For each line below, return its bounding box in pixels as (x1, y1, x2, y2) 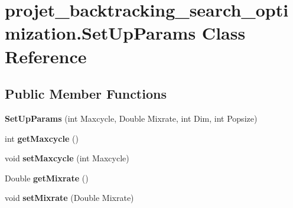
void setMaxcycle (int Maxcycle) (5, 152, 129, 164)
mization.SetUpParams (5, 21, 196, 45)
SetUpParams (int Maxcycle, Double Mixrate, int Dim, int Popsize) (5, 112, 258, 124)
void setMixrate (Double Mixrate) (5, 191, 134, 204)
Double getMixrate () (5, 171, 89, 184)
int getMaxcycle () (5, 132, 79, 144)
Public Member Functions (5, 84, 167, 103)
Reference (5, 44, 87, 68)
